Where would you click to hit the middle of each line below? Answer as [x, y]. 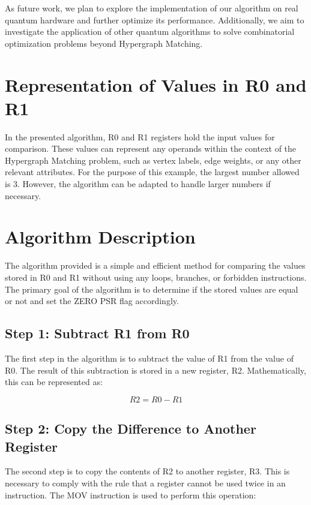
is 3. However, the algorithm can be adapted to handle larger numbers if [138, 184]
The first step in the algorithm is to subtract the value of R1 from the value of [149, 358]
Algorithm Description [100, 237]
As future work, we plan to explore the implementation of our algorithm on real [152, 8]
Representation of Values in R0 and [156, 84]
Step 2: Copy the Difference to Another [131, 429]
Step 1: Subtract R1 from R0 [97, 333]
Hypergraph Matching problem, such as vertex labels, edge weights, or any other [153, 160]
